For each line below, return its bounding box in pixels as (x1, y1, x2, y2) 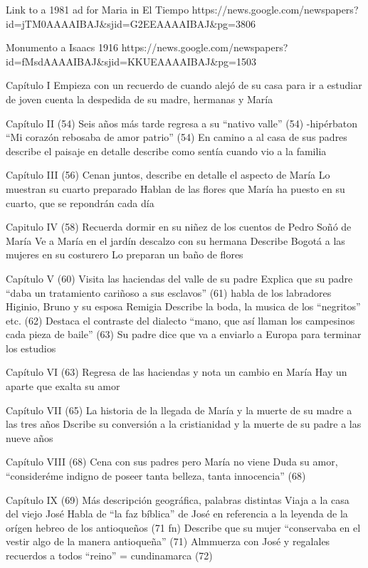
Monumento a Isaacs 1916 (6, 40, 119, 55)
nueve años (6, 430, 53, 445)
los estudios (6, 340, 56, 355)
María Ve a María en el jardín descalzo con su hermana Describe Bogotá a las (6, 233, 345, 248)
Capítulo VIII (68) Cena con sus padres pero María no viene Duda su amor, (6, 454, 338, 469)
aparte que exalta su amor (6, 379, 120, 394)
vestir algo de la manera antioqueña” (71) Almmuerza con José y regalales (6, 534, 330, 549)
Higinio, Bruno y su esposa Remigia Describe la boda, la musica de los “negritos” (6, 299, 361, 314)
